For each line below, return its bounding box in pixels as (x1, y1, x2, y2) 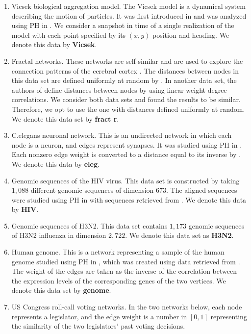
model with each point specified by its (11, 29, 126, 40)
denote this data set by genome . (11, 285, 111, 295)
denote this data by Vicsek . (11, 39, 97, 50)
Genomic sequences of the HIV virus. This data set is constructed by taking (11, 175, 240, 185)
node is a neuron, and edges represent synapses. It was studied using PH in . (11, 139, 242, 150)
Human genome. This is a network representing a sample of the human (11, 247, 225, 257)
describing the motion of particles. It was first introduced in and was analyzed (11, 10, 247, 21)
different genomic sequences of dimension (30, 185, 154, 195)
